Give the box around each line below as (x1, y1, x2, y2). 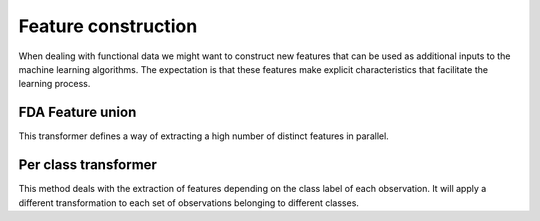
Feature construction (18, 15, 198, 37)
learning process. (18, 78, 91, 90)
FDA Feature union (18, 104, 137, 121)
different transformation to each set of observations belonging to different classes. (18, 196, 360, 209)
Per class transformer (18, 156, 157, 174)
